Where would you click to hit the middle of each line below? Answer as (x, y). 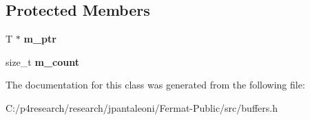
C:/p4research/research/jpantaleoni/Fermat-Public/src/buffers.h (142, 107)
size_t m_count (42, 61)
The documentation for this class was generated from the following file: (155, 85)
